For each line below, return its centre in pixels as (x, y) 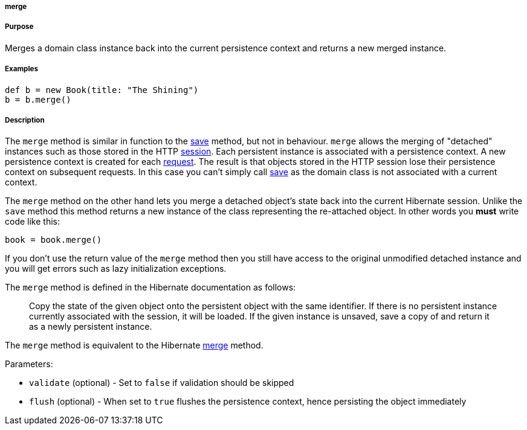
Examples (21, 69)
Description (25, 120)
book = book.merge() (53, 240)
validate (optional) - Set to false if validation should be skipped (162, 383)
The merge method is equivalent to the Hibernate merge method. (134, 345)
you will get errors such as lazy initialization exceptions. (116, 269)
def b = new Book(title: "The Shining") (102, 90)
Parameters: (29, 364)
